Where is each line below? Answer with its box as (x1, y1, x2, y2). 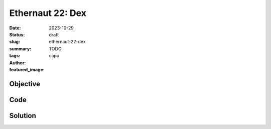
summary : (9, 45, 32, 52)
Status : (9, 31, 25, 37)
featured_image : (9, 66, 45, 72)
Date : (9, 25, 21, 31)
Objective (9, 80, 41, 88)
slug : (9, 39, 20, 45)
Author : (9, 60, 26, 66)
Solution (9, 111, 36, 120)
